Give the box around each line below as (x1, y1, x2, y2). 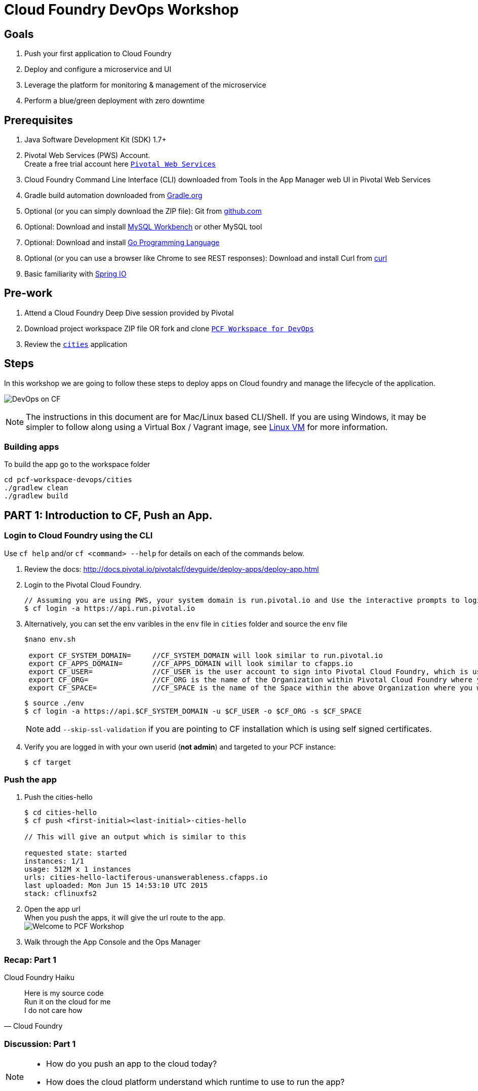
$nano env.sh (24, 635, 76, 643)
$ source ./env (24, 698, 85, 707)
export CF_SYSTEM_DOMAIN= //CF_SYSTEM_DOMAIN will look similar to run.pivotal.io (28, 651, 383, 659)
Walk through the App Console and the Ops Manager (24, 938, 201, 947)
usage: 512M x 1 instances (24, 865, 131, 874)
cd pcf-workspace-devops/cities (4, 476, 132, 484)
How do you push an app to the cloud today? (46, 1058, 217, 1069)
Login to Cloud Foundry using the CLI (4, 530, 153, 541)
